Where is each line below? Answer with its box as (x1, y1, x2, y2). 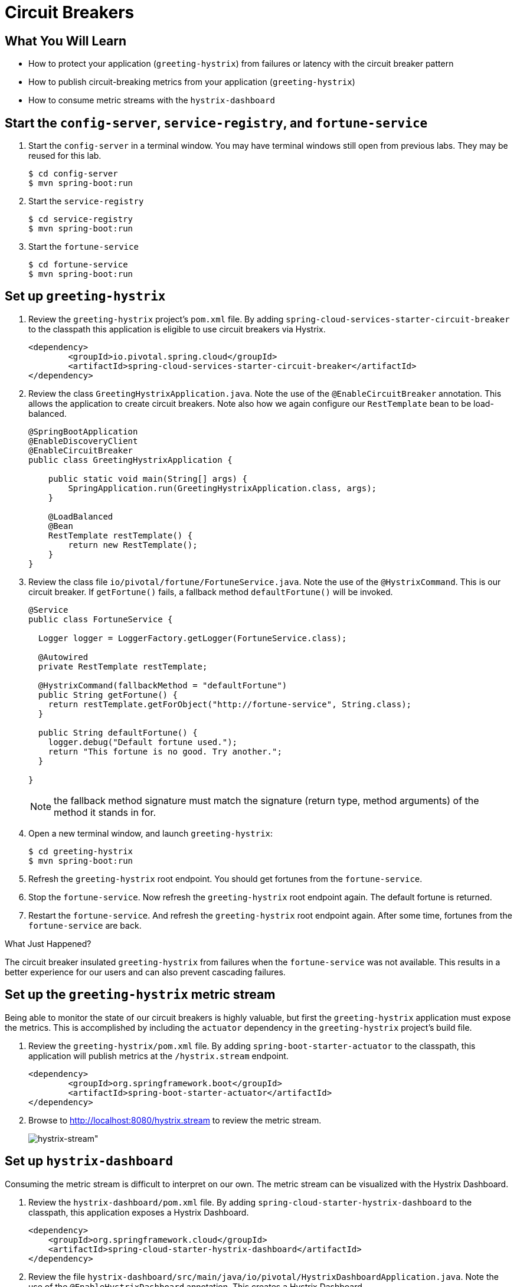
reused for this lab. (28, 151, 102, 161)
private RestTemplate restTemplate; (38, 661, 208, 671)
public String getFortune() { (38, 690, 178, 700)
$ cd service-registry (28, 214, 133, 224)
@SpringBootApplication (28, 426, 138, 436)
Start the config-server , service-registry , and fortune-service (5, 115, 428, 130)
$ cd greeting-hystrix (28, 846, 133, 856)
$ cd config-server (28, 169, 118, 179)
